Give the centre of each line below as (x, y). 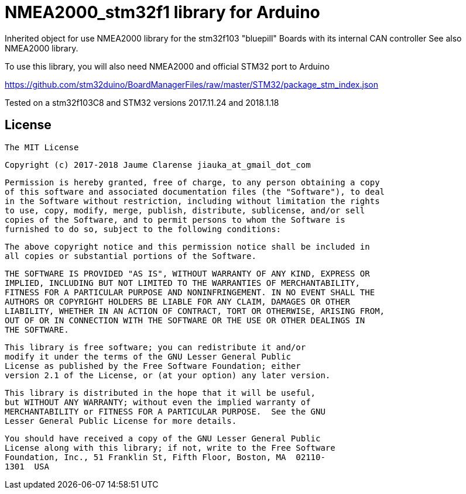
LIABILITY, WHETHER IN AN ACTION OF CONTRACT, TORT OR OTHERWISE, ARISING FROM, (195, 311)
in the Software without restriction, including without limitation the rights (192, 201)
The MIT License (42, 147)
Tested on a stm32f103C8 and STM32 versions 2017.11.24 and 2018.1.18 (142, 102)
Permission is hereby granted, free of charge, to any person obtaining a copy (192, 182)
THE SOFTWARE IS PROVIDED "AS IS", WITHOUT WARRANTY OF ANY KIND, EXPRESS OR (187, 273)
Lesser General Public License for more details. (121, 421)
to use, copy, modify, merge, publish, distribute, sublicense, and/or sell (185, 210)
